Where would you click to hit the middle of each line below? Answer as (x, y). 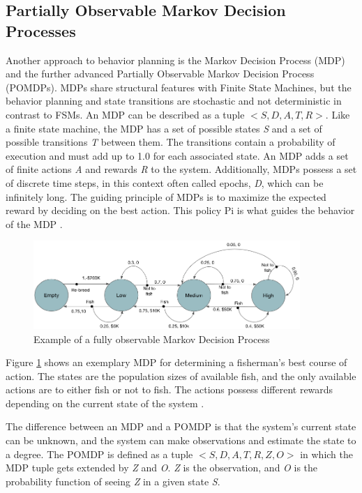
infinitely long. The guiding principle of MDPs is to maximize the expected (166, 196)
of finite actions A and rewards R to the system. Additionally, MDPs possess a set (181, 169)
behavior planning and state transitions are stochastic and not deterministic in (174, 101)
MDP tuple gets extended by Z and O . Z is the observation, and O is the (162, 468)
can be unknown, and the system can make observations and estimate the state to (181, 440)
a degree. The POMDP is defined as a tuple (99, 454)
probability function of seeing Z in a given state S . (113, 481)
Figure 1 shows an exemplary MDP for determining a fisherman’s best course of (176, 362)
